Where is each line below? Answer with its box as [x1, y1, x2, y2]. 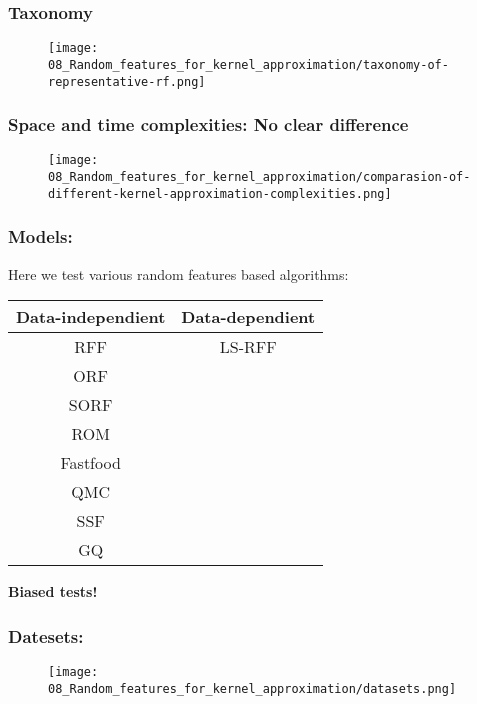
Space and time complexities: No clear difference [8, 112, 409, 137]
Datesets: [8, 623, 84, 648]
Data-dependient [181, 305, 316, 329]
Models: [8, 224, 73, 249]
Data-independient [16, 305, 166, 329]
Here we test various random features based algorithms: [8, 263, 349, 284]
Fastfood [60, 451, 121, 475]
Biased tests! [8, 581, 98, 602]
